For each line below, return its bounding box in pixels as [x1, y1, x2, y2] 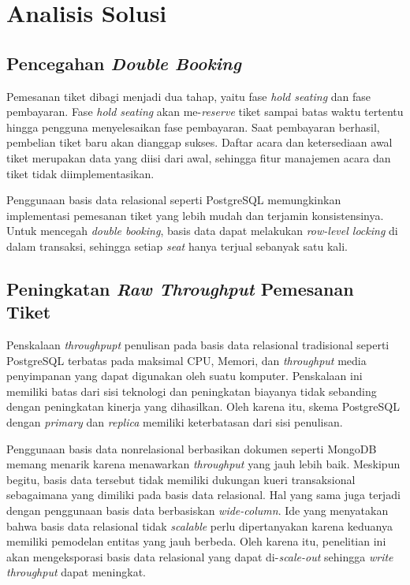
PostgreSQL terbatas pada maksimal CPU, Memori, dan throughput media [6, 352, 367, 368]
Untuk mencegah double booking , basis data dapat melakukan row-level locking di [6, 222, 398, 239]
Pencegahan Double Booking [6, 50, 241, 75]
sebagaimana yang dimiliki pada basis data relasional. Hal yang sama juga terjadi [6, 486, 401, 503]
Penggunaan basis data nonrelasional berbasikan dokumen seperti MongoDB [6, 440, 377, 456]
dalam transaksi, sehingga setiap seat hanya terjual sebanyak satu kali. [6, 237, 348, 254]
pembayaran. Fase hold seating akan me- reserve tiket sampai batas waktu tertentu [6, 103, 404, 120]
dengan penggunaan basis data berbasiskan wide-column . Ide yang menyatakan [6, 502, 389, 519]
